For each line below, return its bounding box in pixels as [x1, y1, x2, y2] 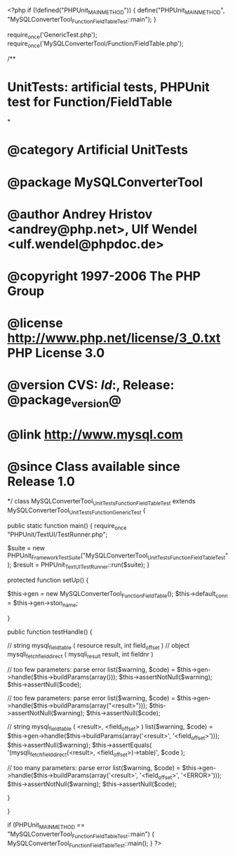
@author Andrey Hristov [7, 206, 153, 222]
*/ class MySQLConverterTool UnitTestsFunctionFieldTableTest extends [7, 496, 196, 507]
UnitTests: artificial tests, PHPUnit [7, 79, 210, 95]
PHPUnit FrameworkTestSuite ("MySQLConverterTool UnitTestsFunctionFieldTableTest [7, 551, 226, 562]
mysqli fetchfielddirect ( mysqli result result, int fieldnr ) [7, 650, 154, 661]
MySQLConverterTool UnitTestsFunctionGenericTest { [7, 505, 146, 516]
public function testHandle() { [7, 628, 93, 636]
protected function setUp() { [7, 576, 89, 584]
